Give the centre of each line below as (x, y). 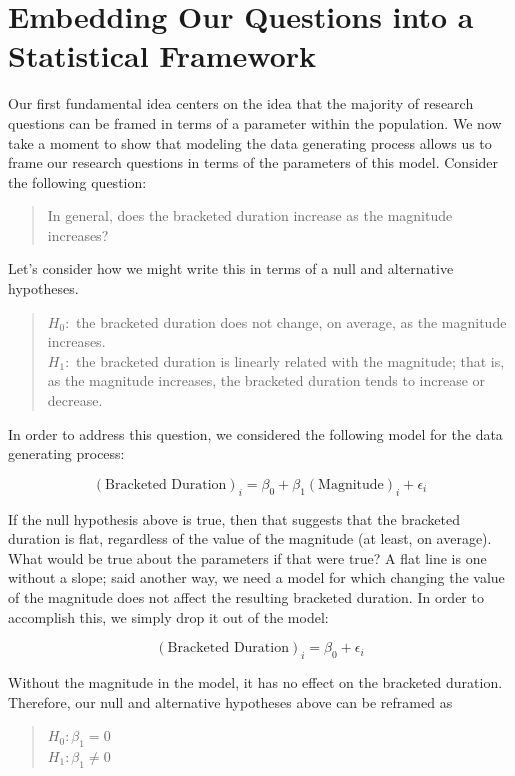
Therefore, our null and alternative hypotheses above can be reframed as (230, 701)
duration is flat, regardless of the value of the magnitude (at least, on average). (250, 538)
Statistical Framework (162, 55)
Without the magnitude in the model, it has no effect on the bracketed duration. (255, 681)
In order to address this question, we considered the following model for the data (255, 433)
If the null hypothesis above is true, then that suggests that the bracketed (234, 518)
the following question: (77, 181)
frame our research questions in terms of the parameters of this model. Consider (253, 162)
